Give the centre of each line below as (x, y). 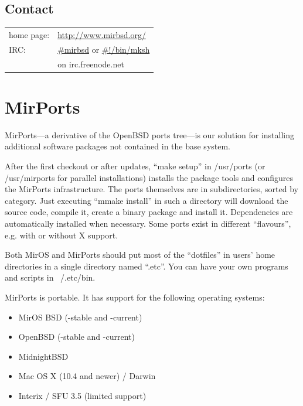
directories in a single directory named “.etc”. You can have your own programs (147, 266)
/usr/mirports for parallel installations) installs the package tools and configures (149, 177)
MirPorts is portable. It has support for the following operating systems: (135, 297)
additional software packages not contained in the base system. (118, 146)
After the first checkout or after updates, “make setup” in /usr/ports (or (135, 166)
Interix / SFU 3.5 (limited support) (82, 395)
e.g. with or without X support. (62, 235)
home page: (29, 34)
